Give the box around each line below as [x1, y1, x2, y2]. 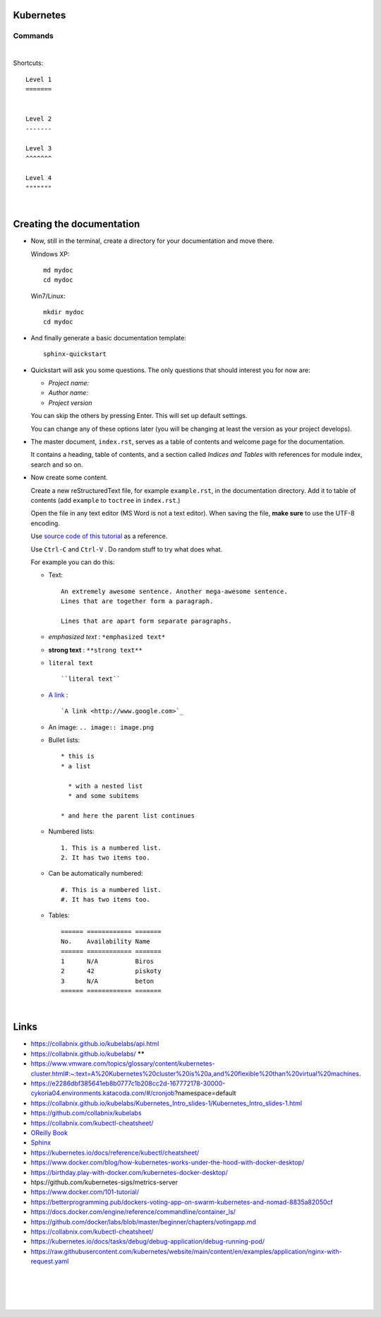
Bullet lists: [48, 735, 80, 744]
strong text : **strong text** [48, 645, 143, 654]
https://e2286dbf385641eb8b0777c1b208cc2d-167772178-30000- [30, 1079, 226, 1087]
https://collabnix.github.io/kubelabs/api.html [30, 1039, 159, 1048]
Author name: [48, 388, 88, 397]
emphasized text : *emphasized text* [48, 633, 166, 641]
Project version [48, 398, 92, 407]
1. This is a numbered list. [61, 844, 162, 852]
